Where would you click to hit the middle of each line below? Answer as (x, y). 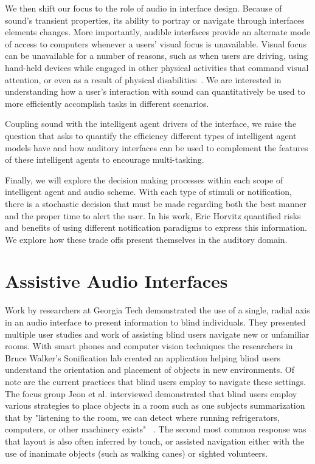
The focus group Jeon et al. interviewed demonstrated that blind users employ (151, 393)
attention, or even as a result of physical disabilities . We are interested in (143, 79)
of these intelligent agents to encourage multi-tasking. (105, 159)
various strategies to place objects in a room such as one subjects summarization (155, 405)
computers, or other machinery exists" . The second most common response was (156, 429)
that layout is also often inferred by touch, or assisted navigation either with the (155, 441)
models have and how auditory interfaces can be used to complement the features (157, 147)
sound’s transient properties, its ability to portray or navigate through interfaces (155, 20)
